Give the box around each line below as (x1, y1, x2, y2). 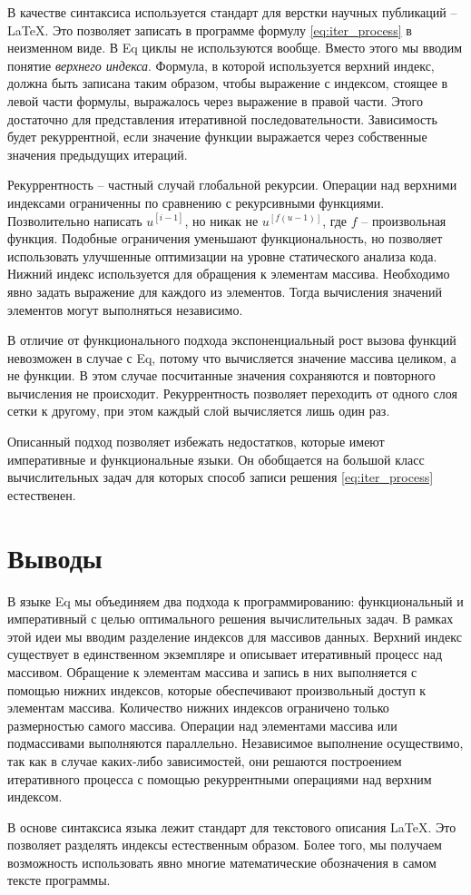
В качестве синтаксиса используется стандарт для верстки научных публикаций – (7, 3, 457, 21)
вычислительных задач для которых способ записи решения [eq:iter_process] (7, 467, 434, 487)
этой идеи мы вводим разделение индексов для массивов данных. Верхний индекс (7, 626, 462, 645)
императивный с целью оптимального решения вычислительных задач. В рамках (7, 609, 454, 628)
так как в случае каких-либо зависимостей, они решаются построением (7, 751, 402, 770)
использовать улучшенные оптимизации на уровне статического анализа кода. (7, 246, 437, 265)
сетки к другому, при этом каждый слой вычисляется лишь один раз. (7, 401, 390, 420)
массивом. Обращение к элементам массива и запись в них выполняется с (7, 662, 417, 681)
